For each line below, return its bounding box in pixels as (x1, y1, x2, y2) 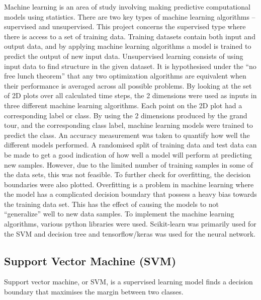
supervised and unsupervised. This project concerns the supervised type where (4, 21, 246, 32)
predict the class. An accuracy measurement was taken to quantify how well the (4, 129, 250, 140)
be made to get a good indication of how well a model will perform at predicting (4, 149, 252, 160)
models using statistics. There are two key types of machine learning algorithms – (4, 11, 255, 22)
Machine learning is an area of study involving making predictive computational (4, 2, 250, 12)
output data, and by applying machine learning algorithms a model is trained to (4, 41, 251, 51)
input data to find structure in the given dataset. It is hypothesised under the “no (4, 60, 256, 71)
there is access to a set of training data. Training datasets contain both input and (4, 31, 255, 41)
